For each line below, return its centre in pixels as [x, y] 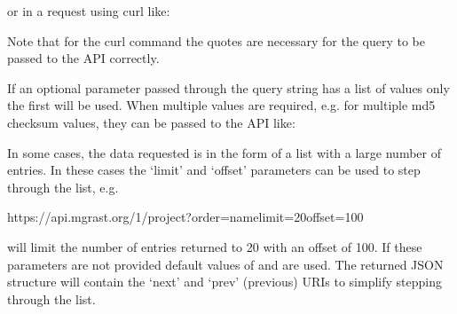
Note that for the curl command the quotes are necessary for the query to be [216, 40]
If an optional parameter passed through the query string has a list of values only [228, 87]
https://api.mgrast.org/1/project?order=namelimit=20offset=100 [185, 217]
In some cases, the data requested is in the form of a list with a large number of [225, 152]
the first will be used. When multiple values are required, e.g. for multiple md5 [221, 105]
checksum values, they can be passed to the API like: [151, 122]
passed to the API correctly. [83, 58]
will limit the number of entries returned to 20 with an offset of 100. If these [215, 246]
